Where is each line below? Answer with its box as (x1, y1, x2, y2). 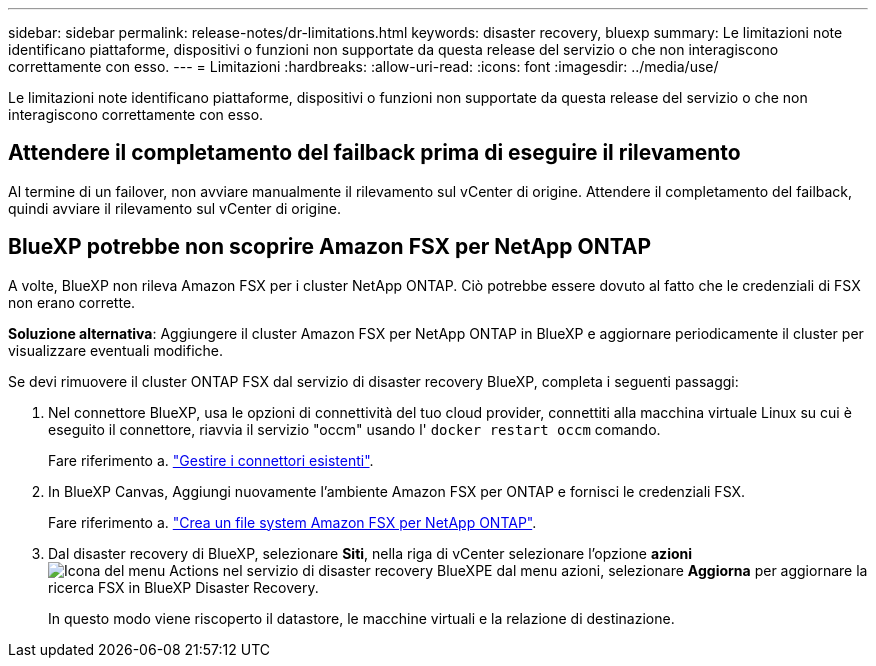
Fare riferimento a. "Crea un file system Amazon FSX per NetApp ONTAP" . (48, 513, 537, 531)
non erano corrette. (8, 293, 136, 311)
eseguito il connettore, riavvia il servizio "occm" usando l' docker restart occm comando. (48, 420, 661, 438)
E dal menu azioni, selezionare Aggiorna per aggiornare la (484, 561, 868, 579)
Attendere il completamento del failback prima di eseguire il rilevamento (8, 140, 741, 166)
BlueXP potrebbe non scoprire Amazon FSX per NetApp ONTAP (8, 234, 652, 260)
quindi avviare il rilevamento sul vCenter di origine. (8, 199, 341, 217)
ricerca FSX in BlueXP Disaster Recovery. (48, 578, 319, 596)
